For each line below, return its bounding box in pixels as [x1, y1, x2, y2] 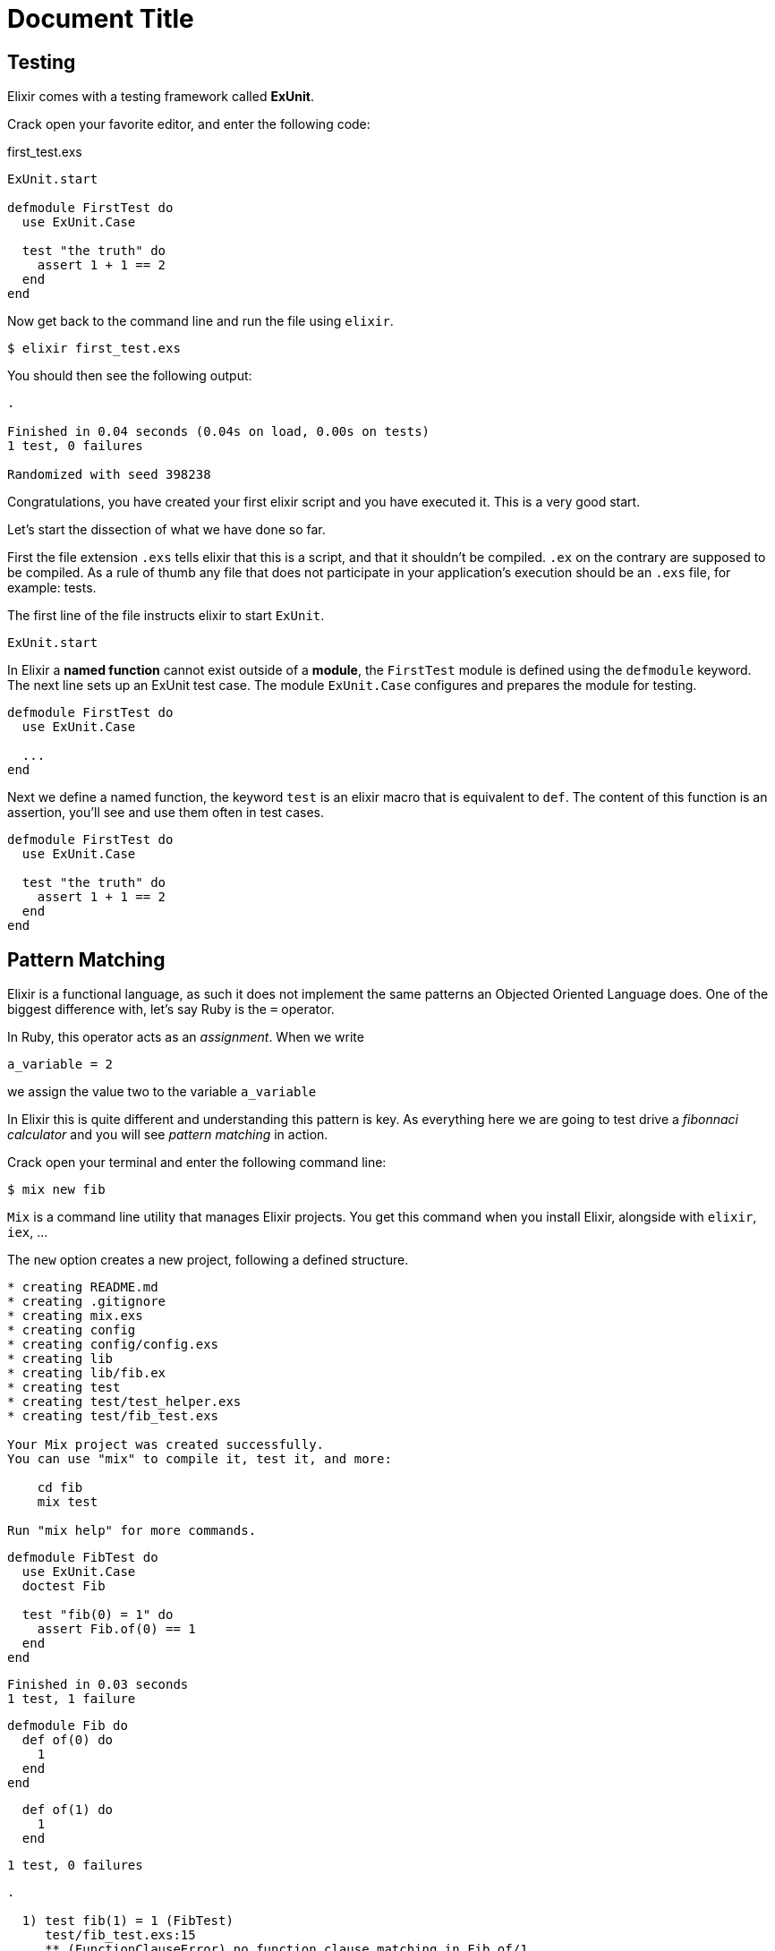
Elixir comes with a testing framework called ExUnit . [7, 89, 314, 105]
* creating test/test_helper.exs [7, 1394, 242, 1410]
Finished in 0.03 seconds [7, 1677, 189, 1692]
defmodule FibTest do [7, 1550, 158, 1565]
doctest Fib [21, 1579, 106, 1594]
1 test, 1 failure [7, 1691, 136, 1707]
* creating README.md [7, 1280, 158, 1295]
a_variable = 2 [7, 1057, 114, 1072]
